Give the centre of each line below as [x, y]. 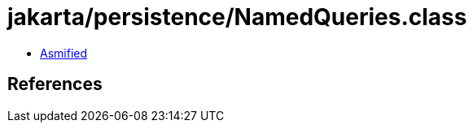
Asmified [64, 53]
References [55, 84]
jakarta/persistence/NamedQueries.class [237, 17]
